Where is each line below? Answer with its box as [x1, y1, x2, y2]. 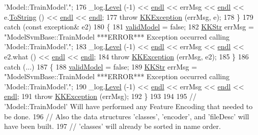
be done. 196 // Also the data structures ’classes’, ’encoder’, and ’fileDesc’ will [4, 111, 249, 121]
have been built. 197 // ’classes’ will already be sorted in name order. [4, 121, 221, 131]
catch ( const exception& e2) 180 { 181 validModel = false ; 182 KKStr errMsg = [4, 21, 254, 32]
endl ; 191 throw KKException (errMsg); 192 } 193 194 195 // [4, 91, 197, 102]
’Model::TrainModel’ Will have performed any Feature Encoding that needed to [4, 100, 253, 111]
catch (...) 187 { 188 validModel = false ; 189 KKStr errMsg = [4, 61, 197, 72]
